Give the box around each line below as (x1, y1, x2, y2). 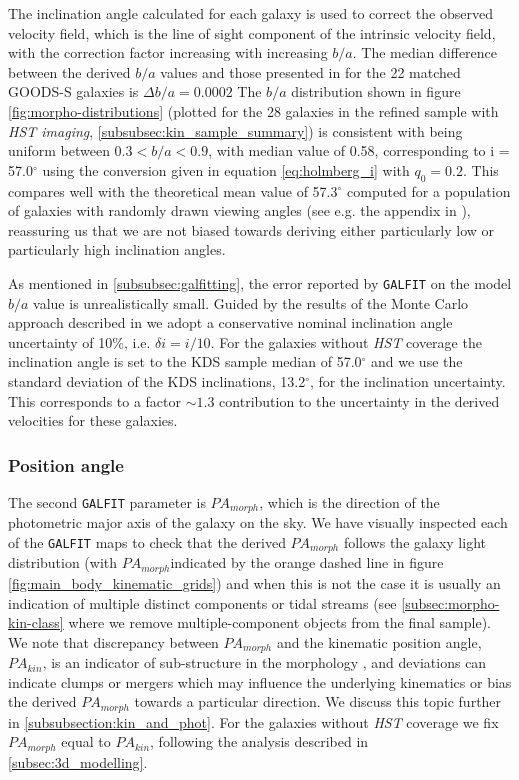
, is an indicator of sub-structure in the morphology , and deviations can (42, 652, 487, 673)
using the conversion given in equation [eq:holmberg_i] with (42, 159, 410, 180)
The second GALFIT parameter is (8, 491, 206, 512)
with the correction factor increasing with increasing (8, 42, 328, 63)
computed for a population (347, 180, 511, 201)
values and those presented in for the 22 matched (160, 61, 461, 82)
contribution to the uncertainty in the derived (219, 390, 500, 411)
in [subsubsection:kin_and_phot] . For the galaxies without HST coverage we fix (8, 711, 499, 732)
